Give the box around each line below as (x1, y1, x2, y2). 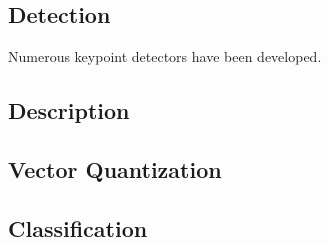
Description (8, 95, 130, 126)
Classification (8, 212, 148, 243)
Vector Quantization (8, 153, 222, 184)
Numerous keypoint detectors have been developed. (8, 46, 322, 67)
